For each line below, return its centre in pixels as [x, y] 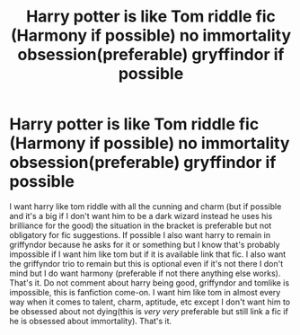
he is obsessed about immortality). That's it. [91, 321]
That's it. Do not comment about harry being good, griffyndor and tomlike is [150, 282]
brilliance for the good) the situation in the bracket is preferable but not [141, 225]
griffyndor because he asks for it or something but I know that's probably [145, 244]
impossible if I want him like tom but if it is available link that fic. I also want [148, 254]
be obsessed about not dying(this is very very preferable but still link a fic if [149, 311]
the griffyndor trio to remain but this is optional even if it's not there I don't [146, 263]
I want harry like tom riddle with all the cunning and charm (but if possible [146, 206]
